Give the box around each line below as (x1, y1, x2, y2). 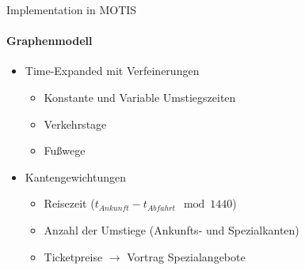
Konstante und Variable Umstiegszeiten (44, 88, 236, 105)
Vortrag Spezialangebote (127, 248, 246, 264)
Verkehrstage (44, 115, 107, 132)
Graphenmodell (6, 32, 93, 49)
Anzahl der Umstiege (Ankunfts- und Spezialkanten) (44, 221, 299, 238)
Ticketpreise (44, 248, 103, 264)
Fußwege (44, 142, 86, 159)
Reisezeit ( (44, 195, 95, 212)
